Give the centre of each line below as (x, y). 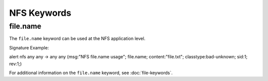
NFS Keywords (40, 13)
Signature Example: (29, 47)
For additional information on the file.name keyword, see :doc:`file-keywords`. (91, 73)
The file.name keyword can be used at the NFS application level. (77, 39)
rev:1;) (15, 64)
